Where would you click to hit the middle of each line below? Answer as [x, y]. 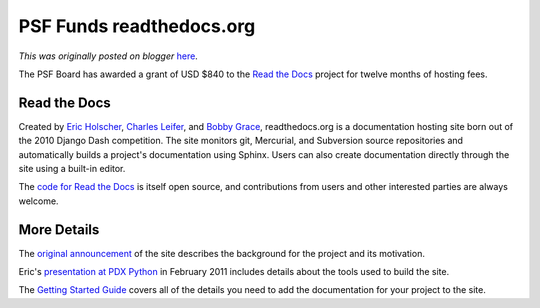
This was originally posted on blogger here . [108, 56]
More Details [59, 229]
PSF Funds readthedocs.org [137, 26]
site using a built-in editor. [72, 169]
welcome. [38, 201]
